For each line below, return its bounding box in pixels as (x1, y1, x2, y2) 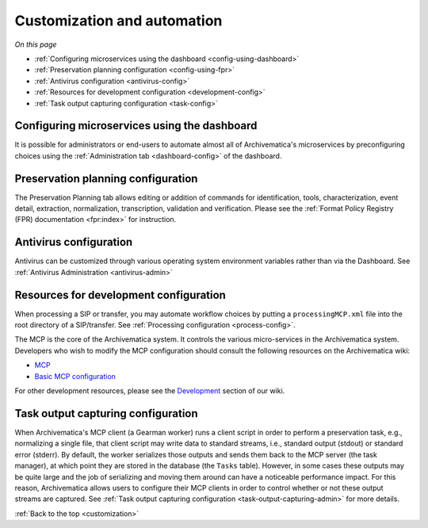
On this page (14, 40, 57, 49)
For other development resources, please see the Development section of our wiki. (14, 386, 285, 396)
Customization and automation (14, 12, 223, 29)
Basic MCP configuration (34, 371, 117, 381)
